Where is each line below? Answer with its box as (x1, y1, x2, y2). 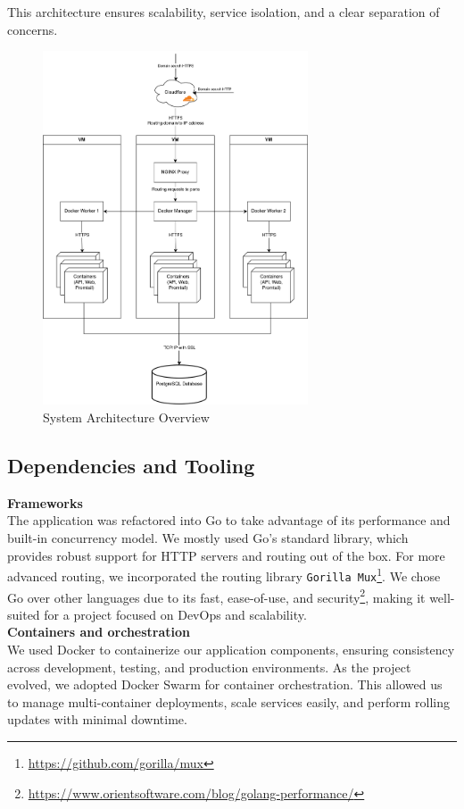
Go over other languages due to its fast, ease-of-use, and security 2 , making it (7, 585, 426, 606)
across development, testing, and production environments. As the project (7, 657, 411, 676)
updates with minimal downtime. (7, 710, 187, 729)
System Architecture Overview (43, 408, 210, 427)
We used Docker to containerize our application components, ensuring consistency (7, 639, 455, 658)
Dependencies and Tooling (7, 452, 255, 479)
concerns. (7, 20, 58, 38)
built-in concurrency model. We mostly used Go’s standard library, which (7, 529, 409, 546)
